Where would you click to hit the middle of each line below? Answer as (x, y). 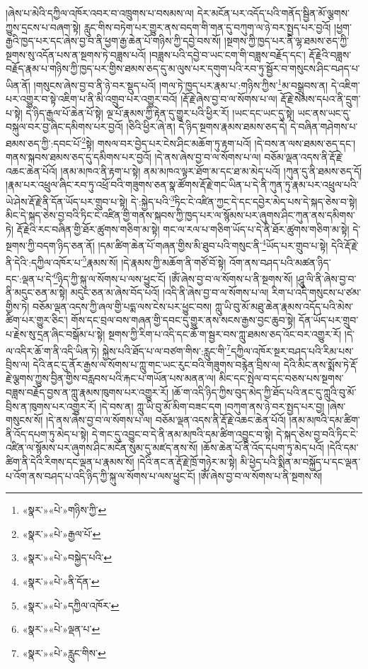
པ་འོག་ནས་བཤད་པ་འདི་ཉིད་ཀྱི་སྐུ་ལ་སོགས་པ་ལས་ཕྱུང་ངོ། (100, 475)
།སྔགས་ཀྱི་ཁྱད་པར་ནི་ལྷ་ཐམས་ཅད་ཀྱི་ (287, 41)
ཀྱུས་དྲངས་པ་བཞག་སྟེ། (44, 27)
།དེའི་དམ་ (343, 448)
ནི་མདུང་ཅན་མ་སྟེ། (37, 292)
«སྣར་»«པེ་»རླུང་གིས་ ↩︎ (64, 652)
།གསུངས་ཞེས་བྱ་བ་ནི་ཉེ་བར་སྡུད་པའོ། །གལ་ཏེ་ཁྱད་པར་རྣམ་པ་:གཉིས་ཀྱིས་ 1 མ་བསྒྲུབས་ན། (181, 84)
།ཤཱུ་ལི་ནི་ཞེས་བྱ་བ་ (326, 278)
